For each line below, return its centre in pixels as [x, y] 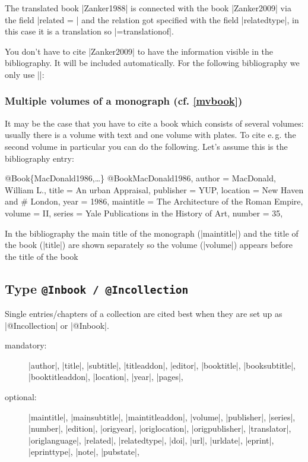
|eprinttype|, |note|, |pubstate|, [84, 452]
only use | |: [25, 74]
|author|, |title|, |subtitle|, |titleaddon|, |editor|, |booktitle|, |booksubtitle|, [162, 365]
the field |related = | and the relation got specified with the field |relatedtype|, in [152, 19]
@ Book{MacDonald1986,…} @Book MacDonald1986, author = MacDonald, [140, 178]
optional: [21, 397]
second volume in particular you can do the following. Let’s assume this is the [146, 146]
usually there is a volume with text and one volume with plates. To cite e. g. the [150, 135]
